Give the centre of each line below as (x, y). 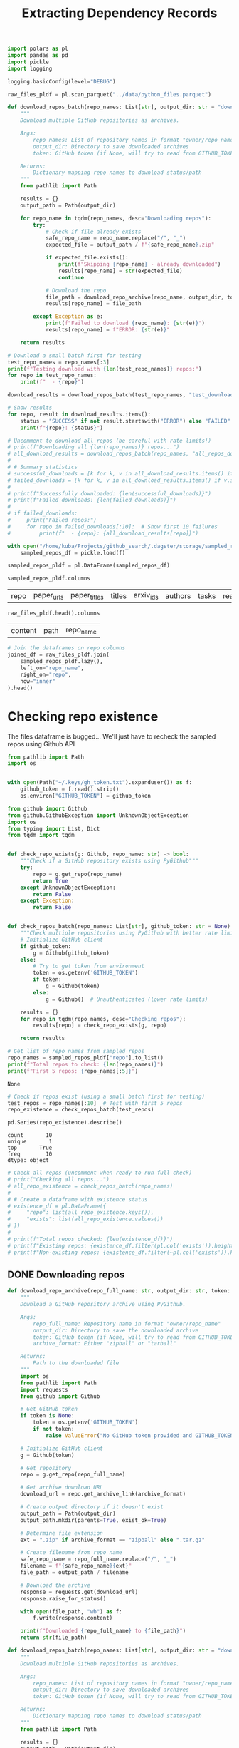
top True (30, 1148)
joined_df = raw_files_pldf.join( (59, 655)
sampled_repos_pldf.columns (49, 579)
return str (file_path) (54, 1638)
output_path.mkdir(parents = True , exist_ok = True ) (94, 1520)
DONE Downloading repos (66, 1274)
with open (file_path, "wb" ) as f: (71, 1611)
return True (51, 881)
